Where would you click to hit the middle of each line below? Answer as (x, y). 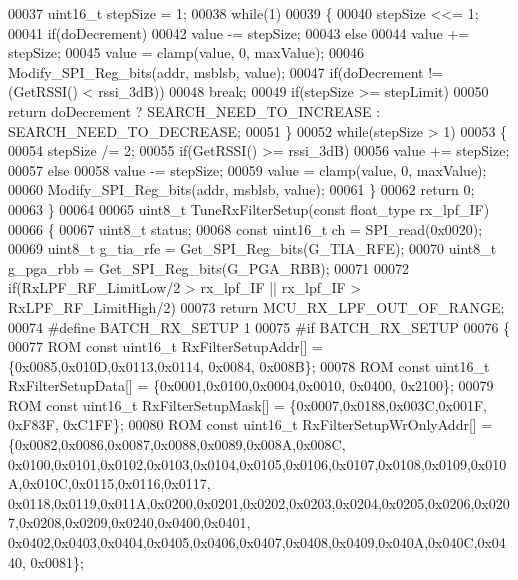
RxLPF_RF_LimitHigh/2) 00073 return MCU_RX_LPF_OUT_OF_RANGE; (256, 306)
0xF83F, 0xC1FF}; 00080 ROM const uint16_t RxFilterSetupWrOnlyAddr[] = (250, 424)
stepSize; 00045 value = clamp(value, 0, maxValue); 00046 (186, 52)
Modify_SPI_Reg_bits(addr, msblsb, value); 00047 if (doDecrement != (225, 71)
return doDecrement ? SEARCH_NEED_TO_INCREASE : (194, 110)
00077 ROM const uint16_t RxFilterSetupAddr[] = (166, 346)
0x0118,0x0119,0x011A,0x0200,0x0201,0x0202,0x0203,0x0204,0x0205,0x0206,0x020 (259, 502)
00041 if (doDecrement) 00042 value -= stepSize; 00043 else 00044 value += (239, 32)
